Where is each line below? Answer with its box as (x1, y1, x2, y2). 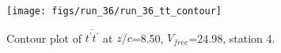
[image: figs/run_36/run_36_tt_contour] (6, 6, 222, 17)
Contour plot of (6, 29, 82, 46)
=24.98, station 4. (188, 29, 275, 46)
